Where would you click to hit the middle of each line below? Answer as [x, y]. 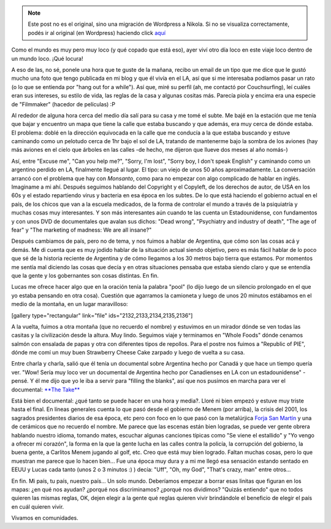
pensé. [20, 381]
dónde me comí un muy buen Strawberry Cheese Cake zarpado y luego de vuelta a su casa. [128, 353]
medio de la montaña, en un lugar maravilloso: [70, 304]
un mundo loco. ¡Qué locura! [47, 58]
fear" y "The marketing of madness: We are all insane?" [82, 230]
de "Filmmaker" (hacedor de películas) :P [63, 104]
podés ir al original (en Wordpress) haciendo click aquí [97, 33]
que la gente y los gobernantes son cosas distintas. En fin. [85, 275]
